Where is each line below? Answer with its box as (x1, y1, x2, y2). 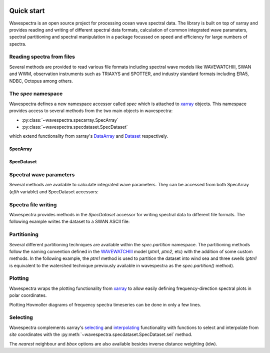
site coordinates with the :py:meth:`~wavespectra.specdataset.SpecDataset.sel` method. (9, 331, 192, 337)
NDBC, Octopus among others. (9, 78, 73, 84)
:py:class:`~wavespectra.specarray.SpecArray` (21, 117, 118, 123)
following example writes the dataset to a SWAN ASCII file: (9, 218, 130, 225)
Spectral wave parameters (9, 171, 75, 178)
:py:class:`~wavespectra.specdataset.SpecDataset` (21, 124, 128, 130)
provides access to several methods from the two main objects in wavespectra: (9, 108, 173, 114)
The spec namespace (9, 90, 63, 97)
